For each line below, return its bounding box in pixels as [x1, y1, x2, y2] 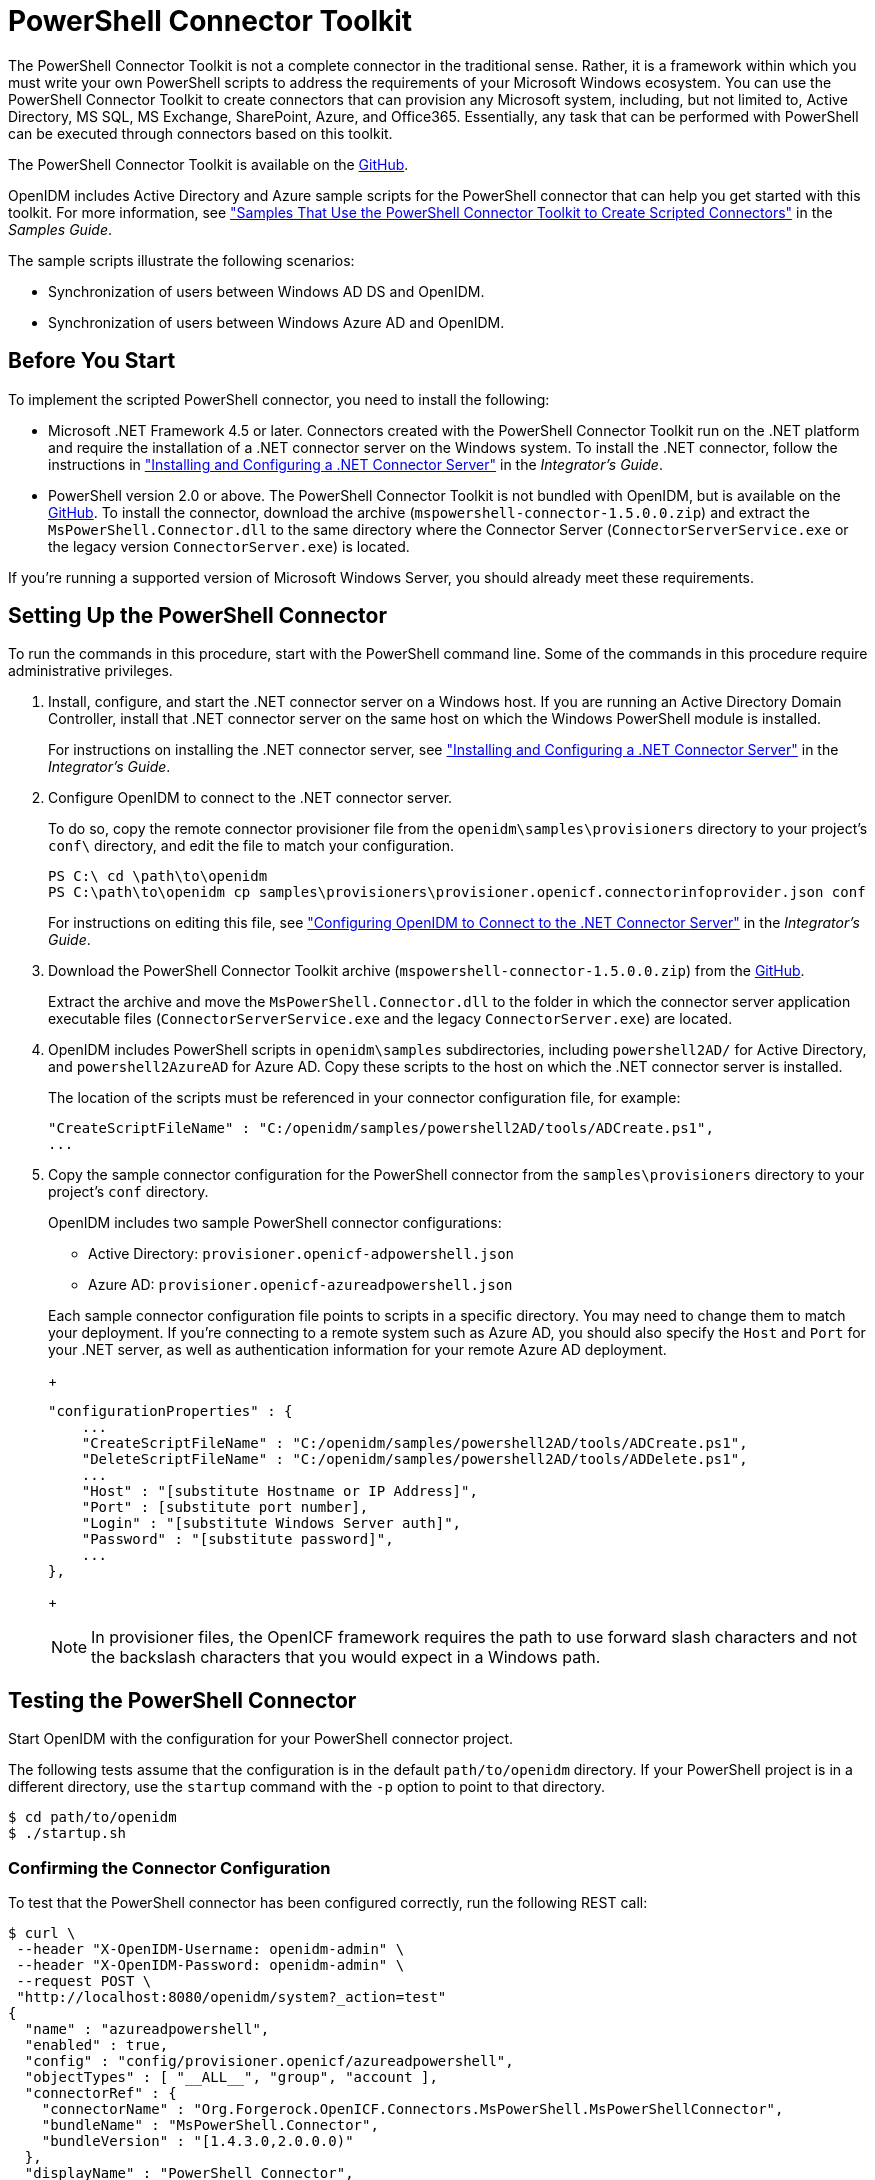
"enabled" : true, [24, 2037, 169, 2054]
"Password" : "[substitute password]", [81, 1531, 394, 1548]
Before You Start [8, 348, 176, 374]
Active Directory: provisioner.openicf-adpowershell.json [88, 1245, 515, 1263]
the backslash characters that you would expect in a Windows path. [91, 1647, 601, 1668]
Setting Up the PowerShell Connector [8, 603, 387, 629]
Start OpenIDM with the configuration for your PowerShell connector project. [8, 1730, 514, 1748]
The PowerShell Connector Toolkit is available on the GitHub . [8, 155, 409, 173]
